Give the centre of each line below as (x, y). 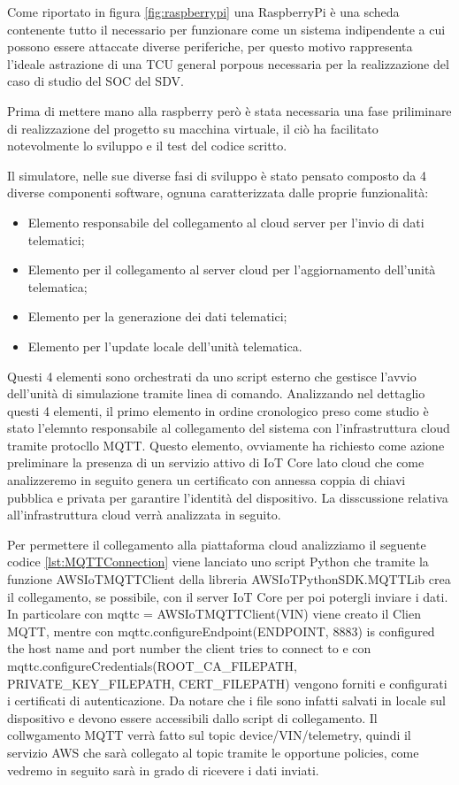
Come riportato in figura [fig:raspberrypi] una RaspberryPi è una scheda (203, 12)
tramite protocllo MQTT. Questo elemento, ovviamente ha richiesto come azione (226, 445)
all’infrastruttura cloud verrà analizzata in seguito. (144, 515)
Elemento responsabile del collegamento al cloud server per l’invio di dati (226, 222)
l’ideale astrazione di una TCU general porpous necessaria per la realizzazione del (228, 63)
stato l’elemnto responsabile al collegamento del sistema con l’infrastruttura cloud (229, 428)
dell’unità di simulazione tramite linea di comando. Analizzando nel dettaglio (216, 393)
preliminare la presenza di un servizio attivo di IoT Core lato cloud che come (216, 462)
